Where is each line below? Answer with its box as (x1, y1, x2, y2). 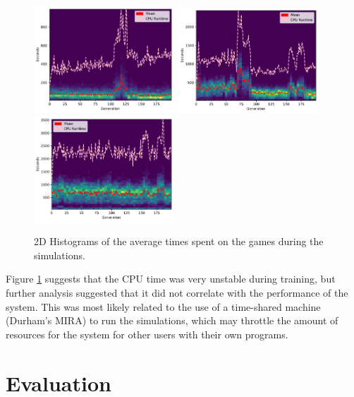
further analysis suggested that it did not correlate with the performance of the (6, 285, 348, 300)
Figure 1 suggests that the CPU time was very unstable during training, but (6, 271, 336, 286)
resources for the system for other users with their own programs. (6, 326, 288, 341)
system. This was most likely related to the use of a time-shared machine (6, 299, 321, 314)
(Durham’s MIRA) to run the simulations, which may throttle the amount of (6, 313, 338, 328)
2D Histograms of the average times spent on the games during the (34, 234, 324, 249)
